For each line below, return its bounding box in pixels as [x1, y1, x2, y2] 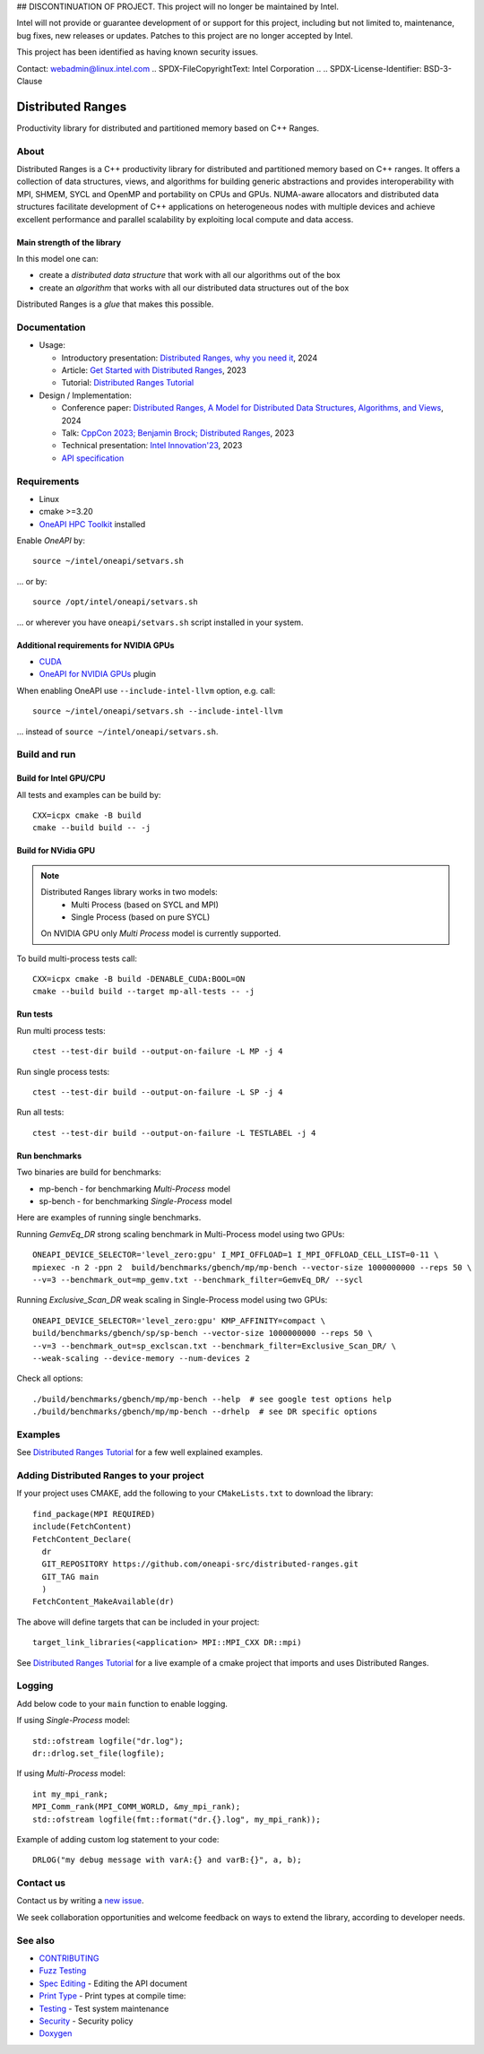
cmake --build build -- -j [32, 823, 151, 833]
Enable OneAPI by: [16, 535, 85, 546]
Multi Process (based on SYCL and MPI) [71, 899, 220, 910]
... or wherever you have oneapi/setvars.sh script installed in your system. [16, 617, 304, 628]
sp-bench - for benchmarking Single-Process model [39, 1195, 233, 1206]
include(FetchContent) [32, 1521, 133, 1532]
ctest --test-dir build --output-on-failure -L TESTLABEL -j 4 [32, 1128, 316, 1138]
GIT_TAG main [41, 1572, 99, 1582]
